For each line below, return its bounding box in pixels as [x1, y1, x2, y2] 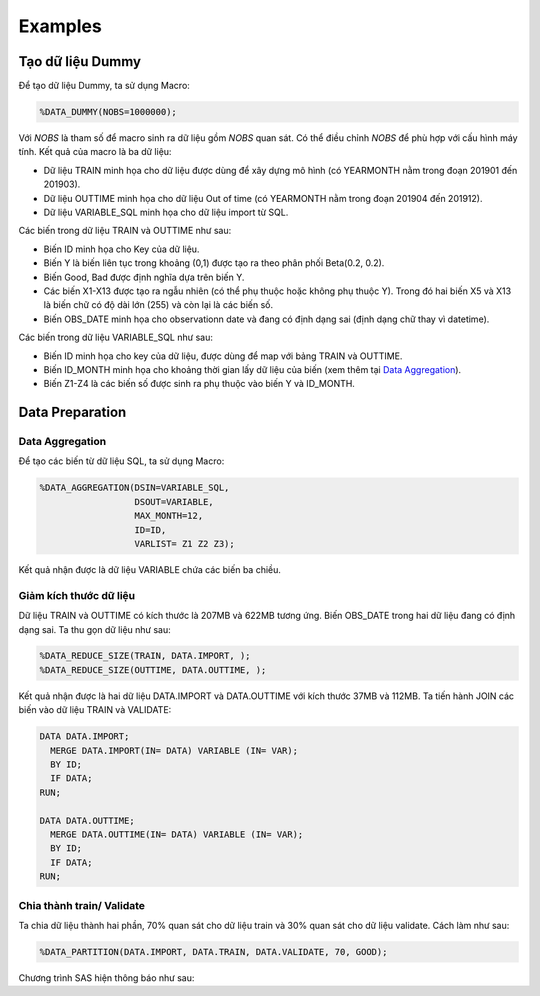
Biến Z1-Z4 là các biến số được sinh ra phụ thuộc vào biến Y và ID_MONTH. [43, 378, 355, 390]
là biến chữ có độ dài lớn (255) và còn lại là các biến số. [43, 299, 274, 311]
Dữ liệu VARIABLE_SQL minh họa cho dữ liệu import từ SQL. [43, 206, 289, 218]
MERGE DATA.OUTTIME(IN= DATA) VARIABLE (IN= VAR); [50, 828, 304, 840]
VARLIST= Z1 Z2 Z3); [134, 538, 235, 549]
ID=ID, [134, 524, 167, 535]
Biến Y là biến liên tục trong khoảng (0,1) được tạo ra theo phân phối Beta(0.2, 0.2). [43, 257, 385, 269]
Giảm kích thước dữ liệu [18, 588, 136, 602]
